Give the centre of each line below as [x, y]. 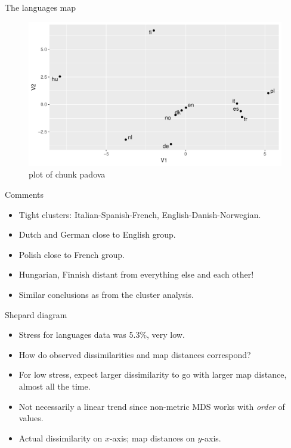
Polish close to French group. [72, 254]
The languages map [41, 7]
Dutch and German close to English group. [97, 234]
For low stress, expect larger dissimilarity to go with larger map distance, [153, 374]
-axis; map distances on [152, 438]
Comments [24, 194]
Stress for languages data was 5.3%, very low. [102, 335]
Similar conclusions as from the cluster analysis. [106, 294]
